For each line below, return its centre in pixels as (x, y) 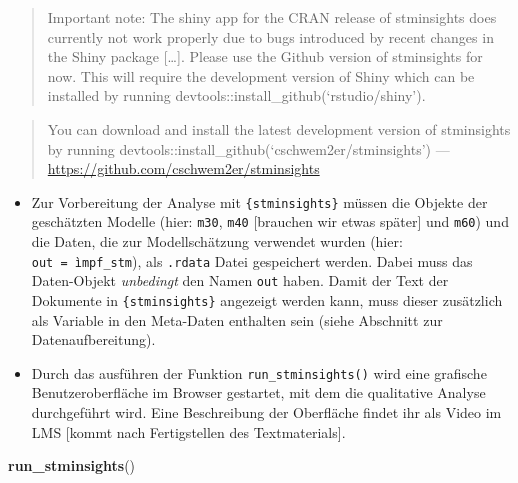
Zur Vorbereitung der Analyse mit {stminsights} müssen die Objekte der (259, 201)
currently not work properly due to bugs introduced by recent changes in (270, 36)
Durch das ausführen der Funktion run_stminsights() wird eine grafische (259, 372)
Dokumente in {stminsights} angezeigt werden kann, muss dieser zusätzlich (267, 299)
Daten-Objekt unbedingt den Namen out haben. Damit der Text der (240, 280)
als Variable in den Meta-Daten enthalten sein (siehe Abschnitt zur (237, 319)
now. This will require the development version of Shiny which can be (261, 75)
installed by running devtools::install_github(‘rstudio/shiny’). (236, 95)
